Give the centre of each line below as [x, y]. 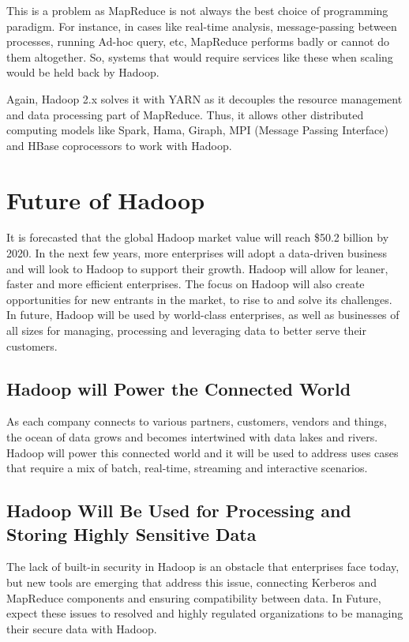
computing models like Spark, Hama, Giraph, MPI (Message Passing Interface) [197, 130]
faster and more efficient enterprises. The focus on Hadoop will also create [186, 284]
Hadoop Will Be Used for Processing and [179, 511]
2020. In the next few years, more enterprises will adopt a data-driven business [197, 253]
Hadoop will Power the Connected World [179, 388]
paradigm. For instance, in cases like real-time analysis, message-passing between [202, 26]
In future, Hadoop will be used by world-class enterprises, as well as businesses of [203, 315]
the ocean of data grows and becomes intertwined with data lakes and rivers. [192, 437]
